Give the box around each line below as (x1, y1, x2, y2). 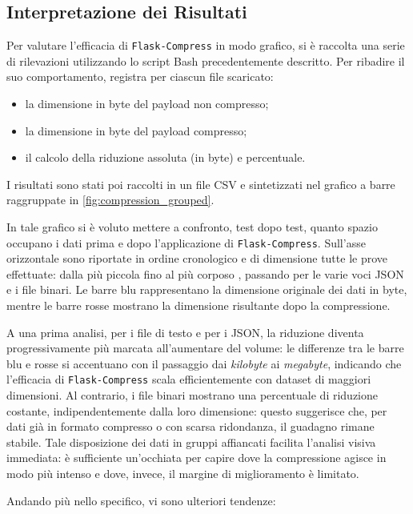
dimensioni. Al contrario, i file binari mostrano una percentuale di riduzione (6, 387, 379, 404)
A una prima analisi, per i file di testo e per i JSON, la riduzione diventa (6, 323, 364, 340)
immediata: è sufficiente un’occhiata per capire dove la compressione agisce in (6, 449, 387, 466)
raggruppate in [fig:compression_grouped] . (6, 191, 215, 208)
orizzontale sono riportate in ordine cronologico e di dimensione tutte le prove (6, 250, 387, 267)
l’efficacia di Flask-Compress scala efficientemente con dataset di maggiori (6, 371, 371, 388)
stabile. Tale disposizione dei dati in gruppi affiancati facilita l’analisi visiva (6, 433, 376, 450)
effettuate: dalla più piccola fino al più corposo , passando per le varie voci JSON (6, 265, 404, 282)
